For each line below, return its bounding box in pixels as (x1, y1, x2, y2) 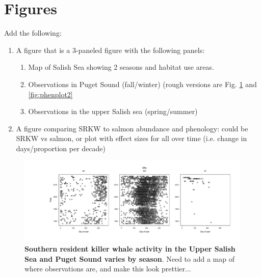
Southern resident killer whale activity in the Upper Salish (24, 243, 236, 254)
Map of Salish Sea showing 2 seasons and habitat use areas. (28, 62, 214, 72)
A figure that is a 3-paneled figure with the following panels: (16, 44, 205, 55)
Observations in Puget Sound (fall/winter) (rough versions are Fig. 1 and (28, 78, 257, 89)
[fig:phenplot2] (28, 89, 73, 99)
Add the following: (4, 27, 62, 38)
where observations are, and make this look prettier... (24, 263, 191, 274)
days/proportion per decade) (16, 143, 106, 153)
